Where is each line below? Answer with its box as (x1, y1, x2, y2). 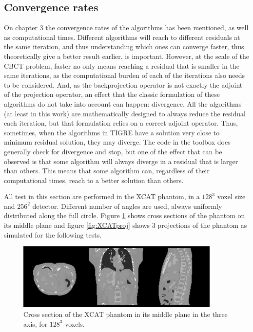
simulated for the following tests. (4, 229, 102, 240)
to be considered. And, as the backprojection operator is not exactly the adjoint (4, 79, 243, 90)
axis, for (23, 318, 48, 329)
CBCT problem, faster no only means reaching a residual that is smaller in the (4, 60, 239, 71)
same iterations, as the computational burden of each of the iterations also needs (4, 70, 245, 80)
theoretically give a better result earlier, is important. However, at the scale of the (4, 51, 249, 61)
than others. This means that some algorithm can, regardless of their (4, 166, 210, 176)
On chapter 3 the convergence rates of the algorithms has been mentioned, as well (4, 22, 249, 33)
